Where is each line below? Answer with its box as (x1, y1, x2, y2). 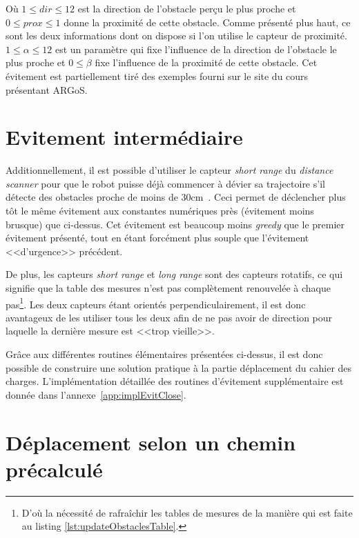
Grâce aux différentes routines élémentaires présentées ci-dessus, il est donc (6, 347, 323, 361)
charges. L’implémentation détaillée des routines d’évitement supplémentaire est (6, 374, 344, 388)
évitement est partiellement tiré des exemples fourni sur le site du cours (6, 68, 309, 83)
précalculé (6, 455, 103, 483)
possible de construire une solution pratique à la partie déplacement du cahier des (6, 360, 352, 375)
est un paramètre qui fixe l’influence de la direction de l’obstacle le (55, 41, 337, 56)
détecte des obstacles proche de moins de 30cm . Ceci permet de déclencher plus (6, 190, 346, 204)
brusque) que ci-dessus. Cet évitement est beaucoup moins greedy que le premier (6, 217, 345, 231)
